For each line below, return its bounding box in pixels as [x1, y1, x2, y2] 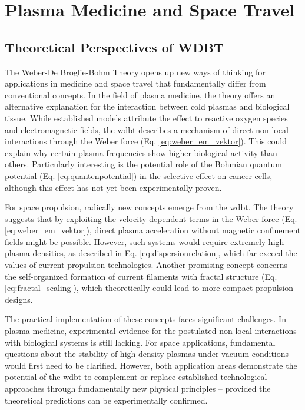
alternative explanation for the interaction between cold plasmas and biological [5, 100, 290, 113]
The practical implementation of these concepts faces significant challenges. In [5, 313, 286, 325]
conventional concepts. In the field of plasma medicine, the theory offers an [5, 88, 276, 101]
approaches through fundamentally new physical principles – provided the [5, 382, 271, 395]
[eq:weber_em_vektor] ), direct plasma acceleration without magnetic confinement [5, 224, 301, 236]
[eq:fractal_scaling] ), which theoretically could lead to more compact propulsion [5, 282, 293, 294]
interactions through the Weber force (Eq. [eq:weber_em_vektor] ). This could [5, 135, 287, 147]
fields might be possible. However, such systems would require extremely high [5, 235, 284, 247]
